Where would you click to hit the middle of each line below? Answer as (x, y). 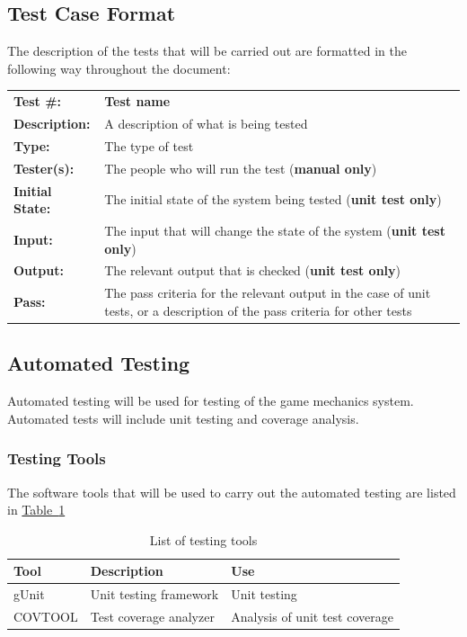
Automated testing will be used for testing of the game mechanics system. (211, 401)
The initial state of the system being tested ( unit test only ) (273, 199)
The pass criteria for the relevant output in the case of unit (268, 293)
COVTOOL (46, 616)
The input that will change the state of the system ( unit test (275, 230)
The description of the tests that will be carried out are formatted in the (207, 51)
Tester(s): (44, 168)
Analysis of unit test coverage (312, 616)
